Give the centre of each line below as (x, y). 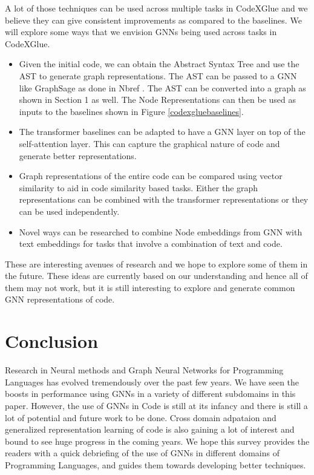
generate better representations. (78, 155)
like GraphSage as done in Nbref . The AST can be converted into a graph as (162, 87)
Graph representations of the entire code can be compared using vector (151, 176)
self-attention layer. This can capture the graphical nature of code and (149, 143)
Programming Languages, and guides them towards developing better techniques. (155, 464)
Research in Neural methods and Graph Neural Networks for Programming (144, 370)
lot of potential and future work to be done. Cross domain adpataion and (141, 417)
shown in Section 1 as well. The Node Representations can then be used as (157, 100)
